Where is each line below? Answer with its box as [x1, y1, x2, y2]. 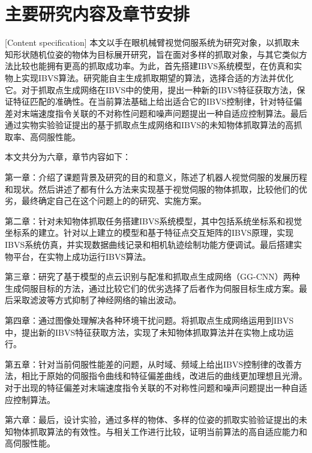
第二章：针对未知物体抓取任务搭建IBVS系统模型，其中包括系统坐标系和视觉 [5, 214, 302, 227]
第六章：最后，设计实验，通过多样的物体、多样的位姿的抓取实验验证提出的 [5, 413, 299, 426]
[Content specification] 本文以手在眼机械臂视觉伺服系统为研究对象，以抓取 [5, 36, 292, 49]
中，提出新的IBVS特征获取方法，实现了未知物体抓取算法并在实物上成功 [5, 325, 286, 338]
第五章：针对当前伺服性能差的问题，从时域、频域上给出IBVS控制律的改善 [5, 357, 294, 370]
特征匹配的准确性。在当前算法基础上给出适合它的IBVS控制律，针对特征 [13, 95, 294, 108]
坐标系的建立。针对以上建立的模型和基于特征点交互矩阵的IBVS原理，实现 [5, 226, 294, 239]
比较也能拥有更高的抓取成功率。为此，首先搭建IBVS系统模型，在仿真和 [13, 60, 294, 72]
